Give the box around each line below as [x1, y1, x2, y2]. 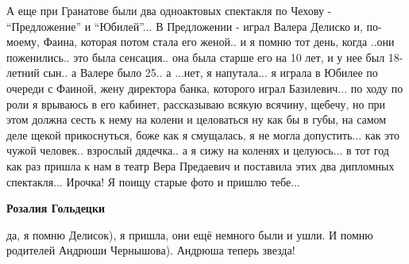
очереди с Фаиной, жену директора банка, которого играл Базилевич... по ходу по [6, 79, 403, 96]
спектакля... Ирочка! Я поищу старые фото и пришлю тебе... [6, 173, 300, 189]
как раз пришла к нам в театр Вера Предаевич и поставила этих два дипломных [6, 157, 395, 174]
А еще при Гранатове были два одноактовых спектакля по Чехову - [6, 2, 332, 18]
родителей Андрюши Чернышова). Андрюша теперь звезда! [6, 242, 295, 258]
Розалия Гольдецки [6, 200, 106, 216]
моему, [6, 33, 40, 50]
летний [6, 64, 40, 81]
